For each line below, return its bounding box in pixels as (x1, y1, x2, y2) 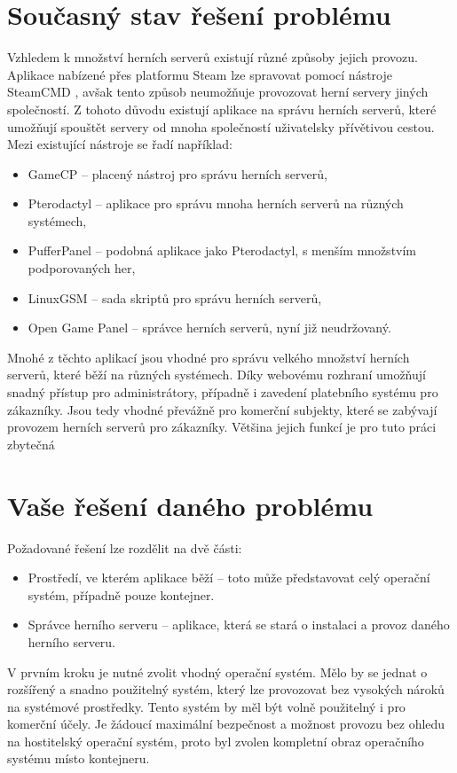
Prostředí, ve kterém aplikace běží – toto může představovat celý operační (28, 568, 430, 587)
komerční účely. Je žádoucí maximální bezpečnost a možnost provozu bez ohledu (7, 714, 445, 733)
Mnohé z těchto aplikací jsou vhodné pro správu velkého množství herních (7, 347, 410, 366)
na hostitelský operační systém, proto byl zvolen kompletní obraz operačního (7, 731, 424, 750)
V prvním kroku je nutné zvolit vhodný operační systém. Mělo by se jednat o (7, 662, 428, 681)
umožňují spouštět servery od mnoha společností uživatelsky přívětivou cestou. (7, 117, 435, 136)
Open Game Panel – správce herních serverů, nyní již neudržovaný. (28, 318, 391, 337)
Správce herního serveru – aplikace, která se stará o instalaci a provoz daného (28, 615, 450, 634)
